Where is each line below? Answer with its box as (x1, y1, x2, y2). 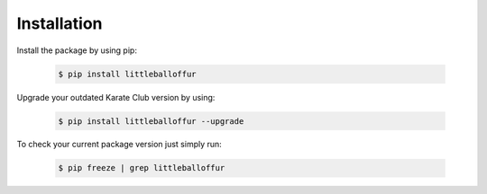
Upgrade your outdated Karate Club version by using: (16, 92, 216, 102)
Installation (16, 13, 103, 33)
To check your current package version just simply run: (16, 139, 223, 150)
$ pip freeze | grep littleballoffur (58, 163, 225, 173)
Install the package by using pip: (16, 45, 137, 56)
